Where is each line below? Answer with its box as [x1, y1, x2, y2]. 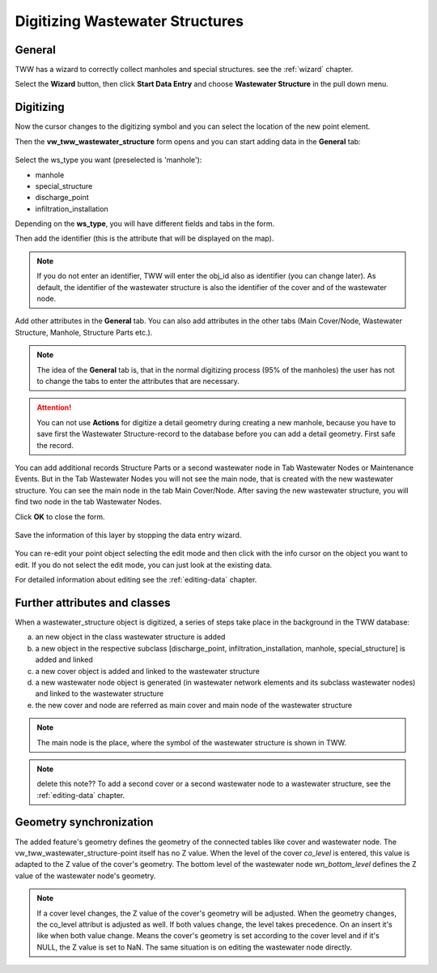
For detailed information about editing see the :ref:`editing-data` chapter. [15, 575, 257, 585]
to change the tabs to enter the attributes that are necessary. [36, 377, 240, 386]
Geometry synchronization [15, 815, 154, 830]
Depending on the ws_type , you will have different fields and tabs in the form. [15, 219, 275, 228]
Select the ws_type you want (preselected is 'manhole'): [15, 155, 202, 165]
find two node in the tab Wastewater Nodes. [15, 497, 162, 506]
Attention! [36, 403, 72, 412]
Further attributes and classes [15, 595, 171, 609]
